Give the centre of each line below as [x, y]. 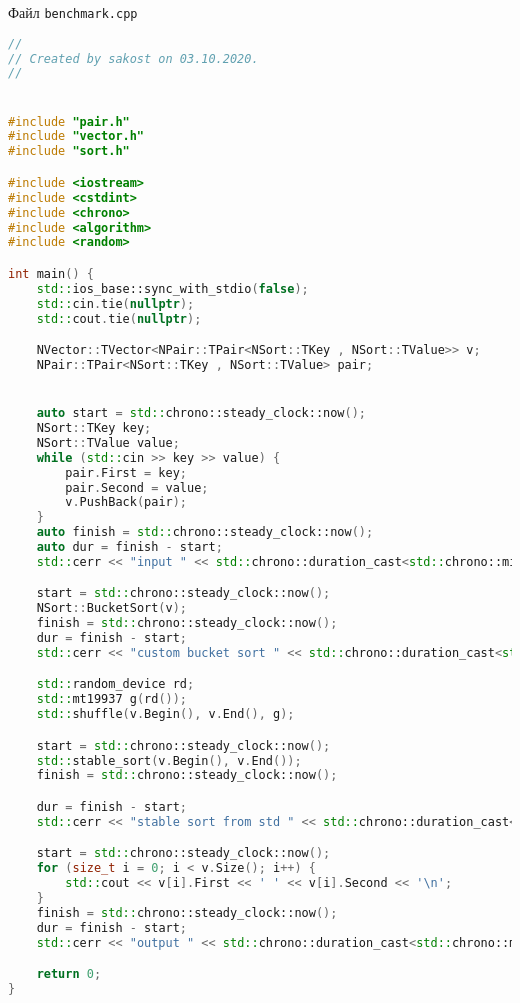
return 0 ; [69, 974]
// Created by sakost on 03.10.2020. [133, 58]
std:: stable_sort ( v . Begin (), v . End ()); [169, 760]
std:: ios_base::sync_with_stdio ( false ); [172, 288]
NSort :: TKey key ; [94, 428]
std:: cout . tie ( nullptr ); [119, 318]
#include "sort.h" [69, 151]
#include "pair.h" [69, 121]
